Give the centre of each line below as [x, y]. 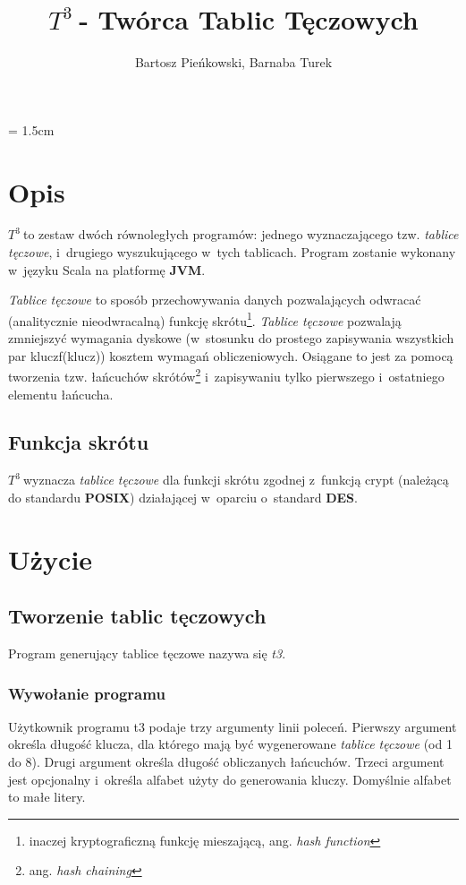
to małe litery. [47, 797]
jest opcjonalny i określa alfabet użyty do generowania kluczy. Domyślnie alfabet [230, 779]
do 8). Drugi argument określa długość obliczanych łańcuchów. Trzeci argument [226, 762]
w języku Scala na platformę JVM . [107, 269]
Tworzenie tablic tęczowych [137, 616]
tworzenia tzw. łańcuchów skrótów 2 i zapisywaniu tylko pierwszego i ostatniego [226, 375]
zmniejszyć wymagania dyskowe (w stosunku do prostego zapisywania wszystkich [231, 338]
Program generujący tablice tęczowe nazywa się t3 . [147, 653]
